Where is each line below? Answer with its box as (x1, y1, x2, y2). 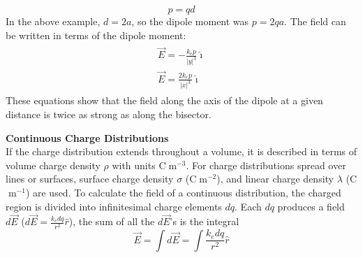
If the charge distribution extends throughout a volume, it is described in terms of (6, 144, 357, 159)
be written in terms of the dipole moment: (6, 27, 186, 42)
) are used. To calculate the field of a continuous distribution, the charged (25, 185, 341, 200)
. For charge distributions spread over (186, 157, 346, 172)
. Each (235, 199, 262, 213)
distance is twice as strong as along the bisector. (6, 107, 212, 122)
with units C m (112, 157, 177, 172)
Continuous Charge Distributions (6, 130, 169, 145)
